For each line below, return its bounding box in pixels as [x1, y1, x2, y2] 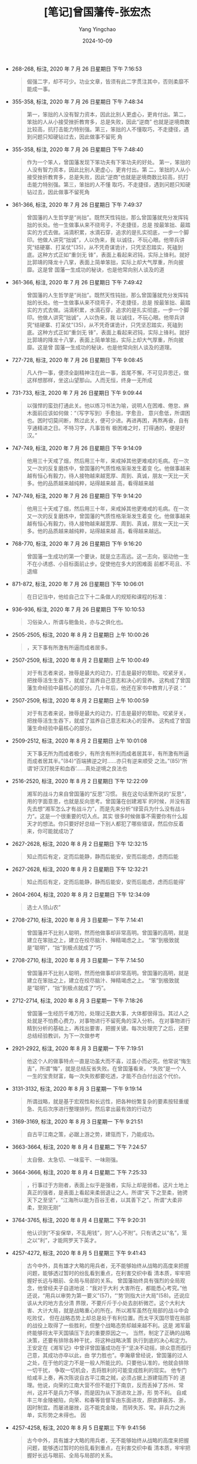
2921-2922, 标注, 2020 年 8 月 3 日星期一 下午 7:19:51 [11, 1045, 143, 1052]
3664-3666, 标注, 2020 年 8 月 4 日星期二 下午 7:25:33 [11, 1168, 147, 1176]
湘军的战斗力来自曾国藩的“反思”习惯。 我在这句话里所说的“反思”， [26, 790, 190, 797]
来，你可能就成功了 [26, 827, 75, 834]
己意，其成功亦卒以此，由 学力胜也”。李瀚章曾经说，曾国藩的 [26, 1351, 177, 1359]
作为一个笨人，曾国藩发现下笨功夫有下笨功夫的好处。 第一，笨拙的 [26, 158, 191, 165]
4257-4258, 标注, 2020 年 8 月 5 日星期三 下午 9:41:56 [11, 1424, 146, 1431]
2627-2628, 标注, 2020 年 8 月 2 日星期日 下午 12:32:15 [11, 840, 148, 847]
